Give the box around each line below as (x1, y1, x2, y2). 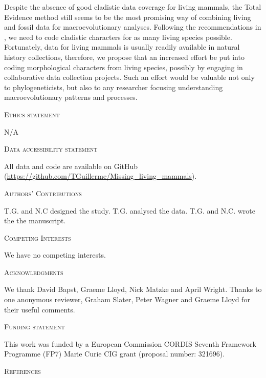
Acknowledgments (4, 266, 63, 277)
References (4, 366, 41, 376)
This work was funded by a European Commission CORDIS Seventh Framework (4, 338, 256, 349)
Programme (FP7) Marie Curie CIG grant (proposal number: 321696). (4, 348, 225, 359)
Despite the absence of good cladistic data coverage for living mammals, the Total (4, 2, 261, 12)
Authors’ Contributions (4, 187, 82, 198)
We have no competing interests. (4, 249, 106, 260)
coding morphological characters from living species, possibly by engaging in (4, 61, 243, 72)
